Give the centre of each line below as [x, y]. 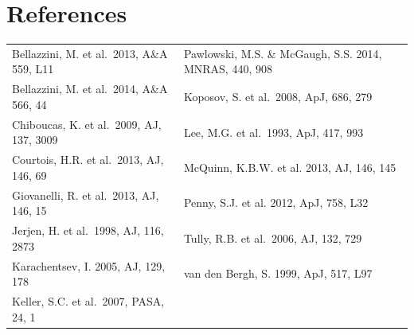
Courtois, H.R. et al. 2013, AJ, [88, 160]
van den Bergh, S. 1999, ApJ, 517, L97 [278, 273]
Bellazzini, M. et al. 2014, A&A [90, 89]
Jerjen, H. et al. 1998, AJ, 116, [88, 230]
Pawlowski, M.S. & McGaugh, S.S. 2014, [283, 53]
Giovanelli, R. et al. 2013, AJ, [86, 195]
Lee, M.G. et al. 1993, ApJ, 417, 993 [273, 132]
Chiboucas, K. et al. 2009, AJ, [87, 124]
